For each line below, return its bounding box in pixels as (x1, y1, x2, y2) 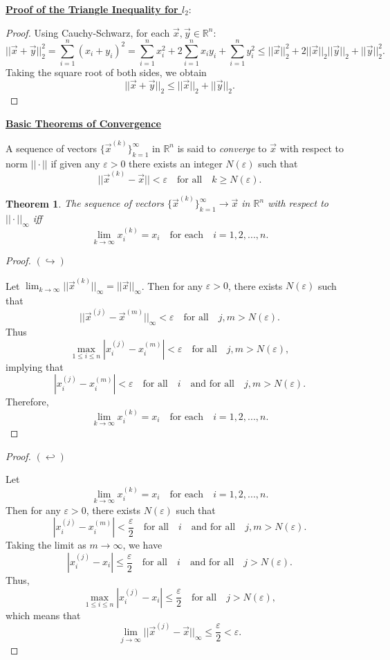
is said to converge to (177, 140, 267, 155)
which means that (6, 607, 81, 622)
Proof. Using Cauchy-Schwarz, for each (6, 25, 170, 39)
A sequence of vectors (6, 140, 97, 155)
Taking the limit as (6, 538, 86, 552)
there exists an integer (129, 156, 223, 170)
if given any (50, 156, 100, 170)
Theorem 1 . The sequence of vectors (6, 196, 165, 210)
